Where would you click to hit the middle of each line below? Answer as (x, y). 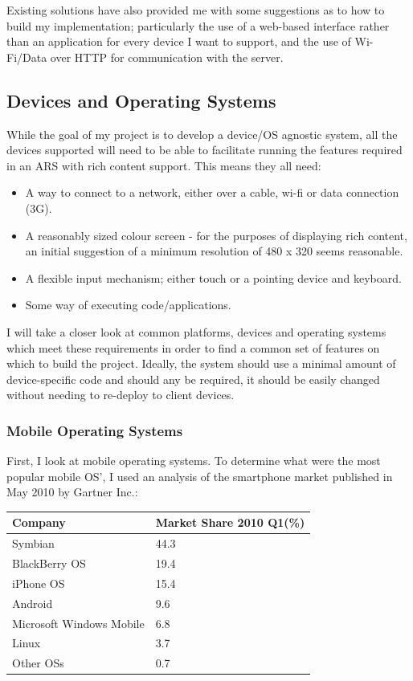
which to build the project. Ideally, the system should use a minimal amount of (201, 363)
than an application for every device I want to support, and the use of (179, 41)
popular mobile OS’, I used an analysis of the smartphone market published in (200, 476)
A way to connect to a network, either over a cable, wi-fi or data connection (212, 192)
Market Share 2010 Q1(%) (230, 522)
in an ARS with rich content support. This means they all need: (164, 165)
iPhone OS (39, 583)
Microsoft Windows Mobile (78, 623)
